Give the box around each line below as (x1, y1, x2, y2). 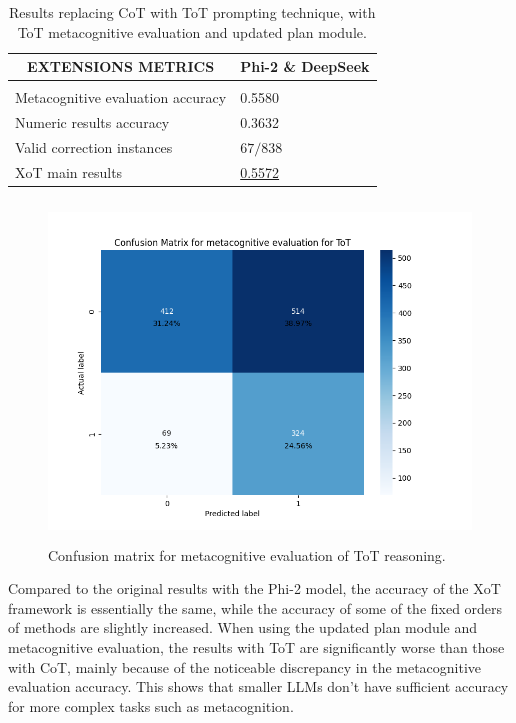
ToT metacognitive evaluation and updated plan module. (17, 21, 367, 42)
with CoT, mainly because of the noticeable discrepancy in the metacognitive (8, 656, 482, 677)
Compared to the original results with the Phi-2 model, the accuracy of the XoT (8, 578, 501, 599)
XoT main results (15, 161, 123, 182)
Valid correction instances (15, 136, 173, 157)
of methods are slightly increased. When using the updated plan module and (8, 617, 478, 638)
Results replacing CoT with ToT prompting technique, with (9, 2, 376, 22)
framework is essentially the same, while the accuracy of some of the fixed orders (8, 597, 503, 618)
